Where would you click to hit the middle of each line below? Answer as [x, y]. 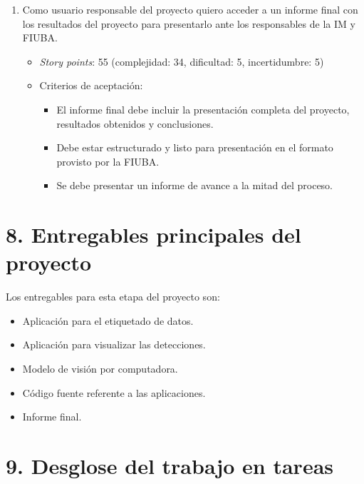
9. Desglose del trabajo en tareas [170, 465]
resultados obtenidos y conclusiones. [135, 123]
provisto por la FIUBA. [108, 161]
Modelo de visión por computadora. [100, 369]
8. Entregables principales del [154, 235]
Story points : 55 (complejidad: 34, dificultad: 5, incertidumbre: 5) [182, 61]
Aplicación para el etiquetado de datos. [108, 320]
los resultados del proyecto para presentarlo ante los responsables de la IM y [189, 23]
